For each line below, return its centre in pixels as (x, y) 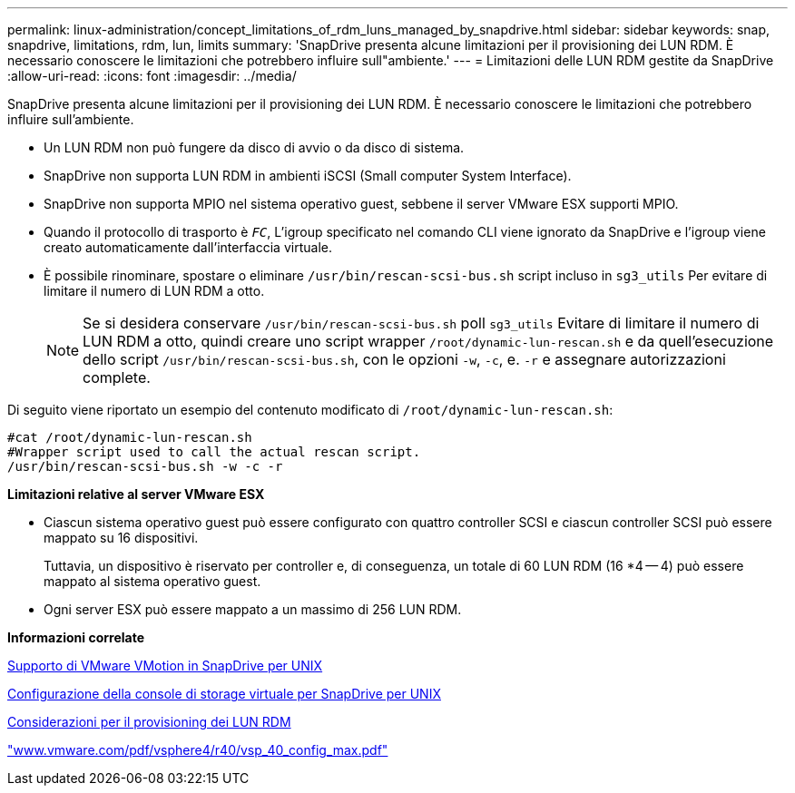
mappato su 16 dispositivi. (121, 538)
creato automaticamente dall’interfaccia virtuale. (188, 247)
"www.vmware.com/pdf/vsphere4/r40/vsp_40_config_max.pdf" (198, 750)
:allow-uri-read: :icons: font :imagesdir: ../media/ (152, 76)
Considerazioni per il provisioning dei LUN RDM (149, 722)
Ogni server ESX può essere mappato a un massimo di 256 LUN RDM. (253, 609)
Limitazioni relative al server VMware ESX (136, 494)
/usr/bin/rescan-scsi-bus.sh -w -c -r (145, 466)
